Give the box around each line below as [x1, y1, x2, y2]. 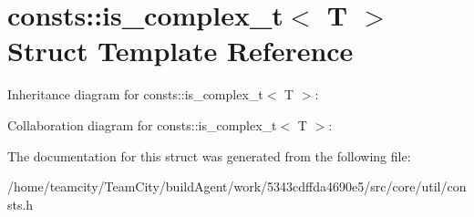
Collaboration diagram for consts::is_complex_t [7, 115, 277, 134]
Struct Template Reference [7, 32, 354, 69]
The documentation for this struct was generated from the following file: [7, 146, 411, 165]
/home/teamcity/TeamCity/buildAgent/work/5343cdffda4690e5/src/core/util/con [7, 177, 467, 196]
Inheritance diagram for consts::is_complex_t [7, 85, 263, 104]
